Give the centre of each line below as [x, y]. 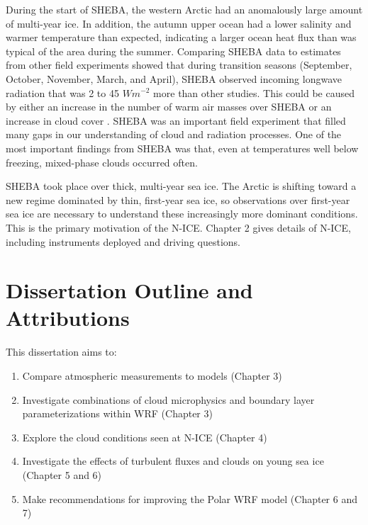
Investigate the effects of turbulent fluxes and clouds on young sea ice [173, 461]
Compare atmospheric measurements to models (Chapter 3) [152, 376]
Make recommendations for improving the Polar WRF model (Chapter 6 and [190, 498]
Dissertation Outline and [129, 290]
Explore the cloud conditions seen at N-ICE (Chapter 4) [145, 437]
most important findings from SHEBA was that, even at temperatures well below [182, 148]
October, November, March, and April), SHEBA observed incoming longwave [174, 78]
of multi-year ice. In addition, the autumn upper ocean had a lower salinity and [179, 23]
